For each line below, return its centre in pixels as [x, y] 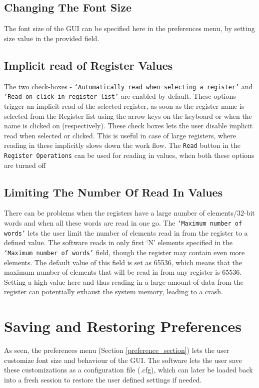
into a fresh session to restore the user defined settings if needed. [103, 379]
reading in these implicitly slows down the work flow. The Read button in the [122, 145]
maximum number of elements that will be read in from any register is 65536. [123, 272]
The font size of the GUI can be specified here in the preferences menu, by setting [129, 28]
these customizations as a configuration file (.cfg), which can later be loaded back [128, 370]
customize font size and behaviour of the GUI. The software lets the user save [123, 360]
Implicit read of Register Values [88, 65]
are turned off [25, 165]
